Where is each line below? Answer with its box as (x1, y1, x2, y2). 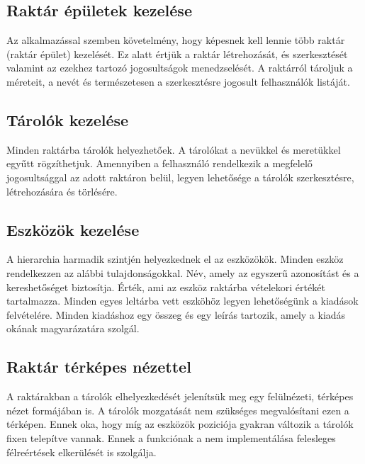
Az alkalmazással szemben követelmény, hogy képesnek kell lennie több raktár (6, 33, 345, 47)
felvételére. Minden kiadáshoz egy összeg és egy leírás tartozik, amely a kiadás (6, 307, 346, 322)
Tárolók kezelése (6, 108, 129, 130)
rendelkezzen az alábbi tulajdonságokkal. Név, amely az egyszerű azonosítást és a (6, 265, 359, 280)
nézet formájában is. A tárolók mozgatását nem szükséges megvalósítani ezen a (6, 402, 349, 417)
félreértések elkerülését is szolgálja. (6, 444, 157, 459)
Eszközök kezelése (6, 218, 140, 240)
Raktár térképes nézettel (6, 356, 191, 378)
